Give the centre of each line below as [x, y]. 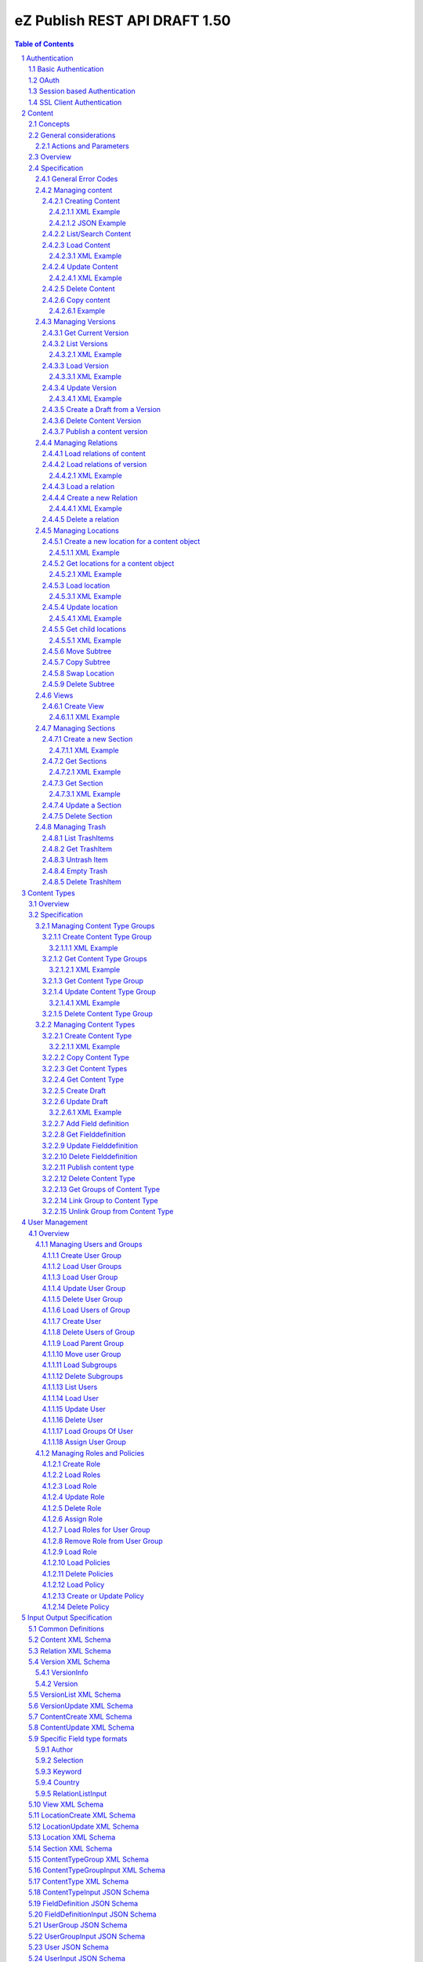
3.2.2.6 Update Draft [75, 1102]
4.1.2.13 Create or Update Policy [93, 1595]
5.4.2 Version [57, 1683]
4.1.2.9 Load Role [69, 1552]
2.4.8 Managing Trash [70, 827]
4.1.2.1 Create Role [71, 1464]
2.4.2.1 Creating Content [81, 201]
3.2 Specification [56, 915]
